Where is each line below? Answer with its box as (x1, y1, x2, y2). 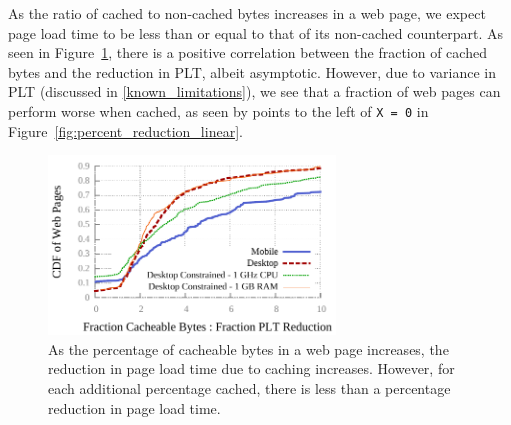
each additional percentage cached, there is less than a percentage (48, 378, 451, 398)
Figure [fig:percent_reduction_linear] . (8, 120, 243, 141)
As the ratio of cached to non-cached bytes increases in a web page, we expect (8, 3, 486, 23)
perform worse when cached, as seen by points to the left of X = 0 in (8, 100, 429, 121)
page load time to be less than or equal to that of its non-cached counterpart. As (8, 22, 504, 43)
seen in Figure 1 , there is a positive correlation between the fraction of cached (8, 42, 487, 63)
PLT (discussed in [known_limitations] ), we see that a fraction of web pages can (8, 81, 501, 102)
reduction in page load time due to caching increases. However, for (48, 358, 455, 379)
